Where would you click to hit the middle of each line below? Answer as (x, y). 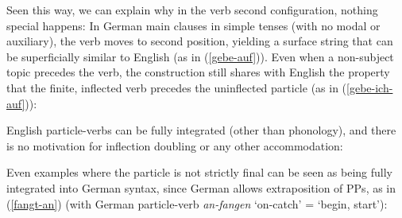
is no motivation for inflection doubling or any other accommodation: (175, 145)
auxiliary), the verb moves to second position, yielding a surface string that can (200, 41)
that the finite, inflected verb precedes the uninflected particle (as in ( (177, 87)
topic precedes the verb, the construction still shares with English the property (198, 72)
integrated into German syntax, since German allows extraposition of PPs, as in (201, 187)
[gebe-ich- (370, 87)
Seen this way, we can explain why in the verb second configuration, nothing (192, 10)
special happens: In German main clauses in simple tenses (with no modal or (193, 25)
